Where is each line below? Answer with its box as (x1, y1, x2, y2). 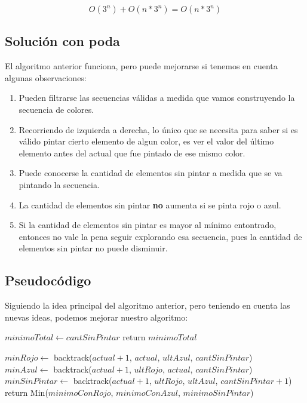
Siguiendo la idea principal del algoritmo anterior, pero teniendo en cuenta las (5, 299, 290, 312)
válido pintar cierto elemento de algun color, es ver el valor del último (19, 135, 274, 147)
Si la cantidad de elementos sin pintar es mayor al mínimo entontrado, (19, 219, 277, 231)
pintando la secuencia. (19, 178, 100, 190)
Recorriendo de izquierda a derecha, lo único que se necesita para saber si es (19, 123, 298, 136)
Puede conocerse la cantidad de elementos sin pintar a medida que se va (19, 167, 283, 179)
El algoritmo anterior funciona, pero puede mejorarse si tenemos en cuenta (5, 60, 278, 72)
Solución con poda (5, 32, 120, 50)
